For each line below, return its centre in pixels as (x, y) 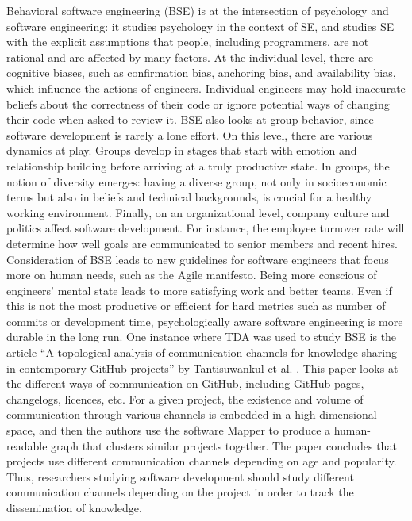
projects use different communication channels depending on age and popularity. (202, 461)
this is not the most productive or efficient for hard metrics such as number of (196, 306)
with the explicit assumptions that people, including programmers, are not (188, 42)
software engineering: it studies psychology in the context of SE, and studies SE (200, 26)
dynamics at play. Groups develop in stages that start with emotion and (182, 150)
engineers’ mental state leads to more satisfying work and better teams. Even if (199, 290)
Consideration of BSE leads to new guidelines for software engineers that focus (198, 259)
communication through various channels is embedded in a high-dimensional (192, 414)
